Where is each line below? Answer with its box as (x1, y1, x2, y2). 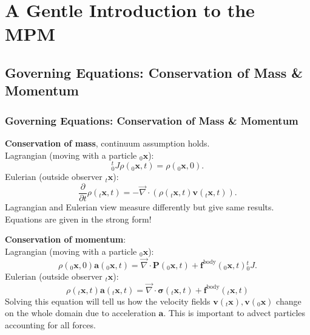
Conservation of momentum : (5, 233, 126, 246)
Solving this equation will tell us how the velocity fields (5, 294, 211, 307)
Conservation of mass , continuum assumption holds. (5, 136, 210, 149)
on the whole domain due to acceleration (5, 306, 156, 319)
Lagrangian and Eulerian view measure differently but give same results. (5, 201, 274, 213)
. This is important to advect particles (163, 306, 306, 319)
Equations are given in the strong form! (5, 212, 152, 225)
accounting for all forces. (5, 318, 96, 331)
